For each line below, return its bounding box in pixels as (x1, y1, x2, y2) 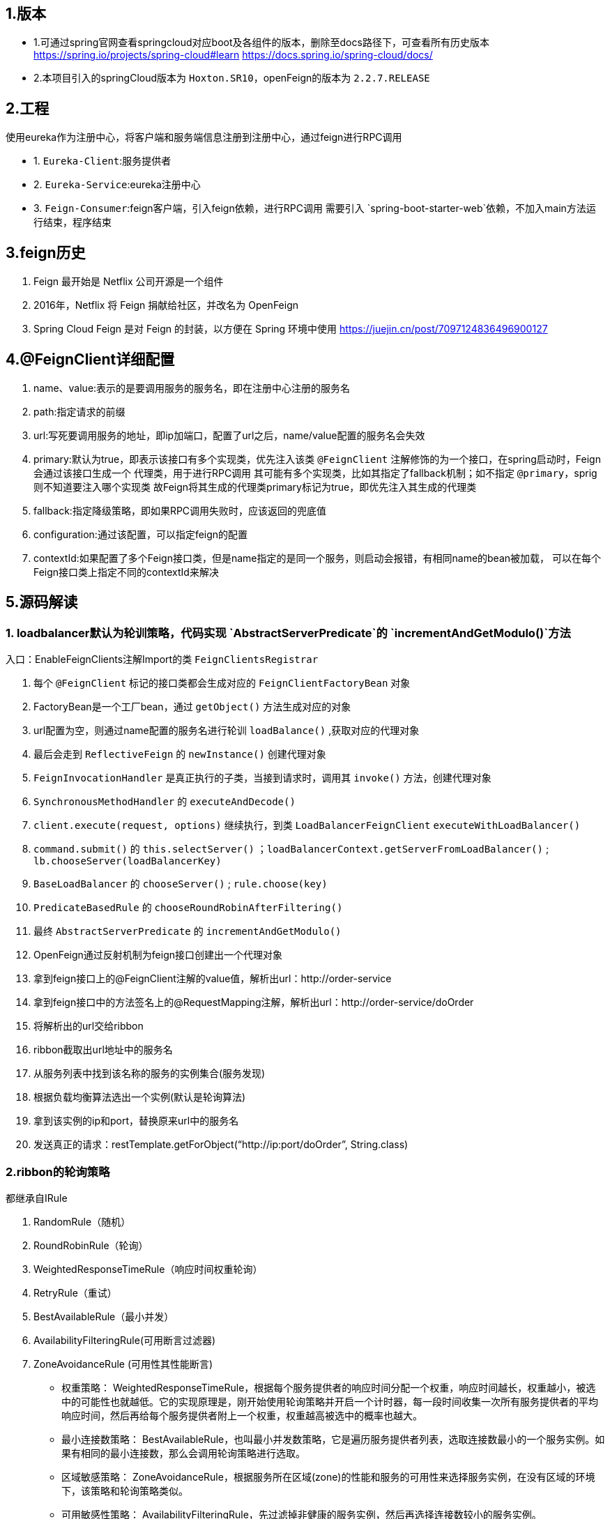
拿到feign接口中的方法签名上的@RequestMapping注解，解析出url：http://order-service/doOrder (33, 996, 474, 1009)
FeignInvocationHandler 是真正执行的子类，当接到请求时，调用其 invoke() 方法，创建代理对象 (33, 772, 491, 784)
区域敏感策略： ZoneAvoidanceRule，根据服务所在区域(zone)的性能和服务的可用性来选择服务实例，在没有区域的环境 (61, 1470, 595, 1483)
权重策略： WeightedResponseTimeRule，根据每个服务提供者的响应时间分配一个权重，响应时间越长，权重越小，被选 (61, 1381, 596, 1394)
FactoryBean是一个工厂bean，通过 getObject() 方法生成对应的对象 (33, 701, 351, 713)
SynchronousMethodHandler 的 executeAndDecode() (33, 795, 296, 808)
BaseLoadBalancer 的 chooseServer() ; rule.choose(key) (33, 878, 328, 890)
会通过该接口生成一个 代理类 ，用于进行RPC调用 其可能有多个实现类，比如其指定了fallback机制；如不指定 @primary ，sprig (33, 466, 597, 479)
